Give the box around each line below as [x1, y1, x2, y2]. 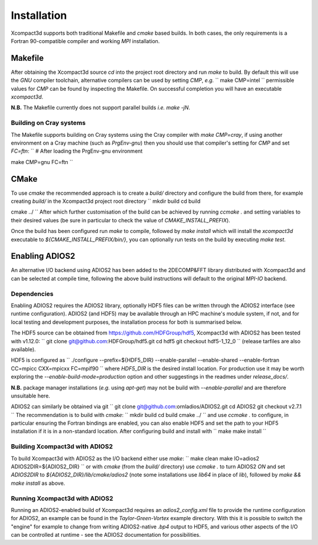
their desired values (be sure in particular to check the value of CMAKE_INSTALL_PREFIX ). [11, 216, 231, 224]
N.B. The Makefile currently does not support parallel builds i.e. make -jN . [11, 104, 191, 111]
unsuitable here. [11, 392, 50, 399]
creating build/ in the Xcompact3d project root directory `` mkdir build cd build [11, 198, 201, 205]
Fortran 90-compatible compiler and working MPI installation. [11, 37, 160, 44]
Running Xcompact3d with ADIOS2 [11, 494, 114, 503]
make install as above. [11, 480, 65, 487]
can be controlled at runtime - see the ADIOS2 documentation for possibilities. [11, 531, 201, 539]
